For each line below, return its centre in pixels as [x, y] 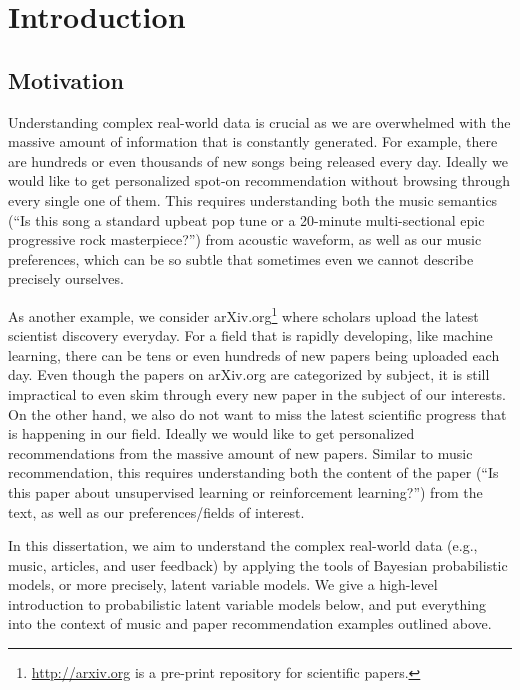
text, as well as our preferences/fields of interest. [156, 511]
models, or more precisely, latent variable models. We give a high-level [223, 584]
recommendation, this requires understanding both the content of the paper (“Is [253, 472]
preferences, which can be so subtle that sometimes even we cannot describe [241, 258]
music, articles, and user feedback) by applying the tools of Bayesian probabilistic [258, 564]
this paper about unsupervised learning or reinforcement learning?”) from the [245, 491]
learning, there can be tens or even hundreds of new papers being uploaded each [254, 354]
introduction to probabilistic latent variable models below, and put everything [247, 603]
